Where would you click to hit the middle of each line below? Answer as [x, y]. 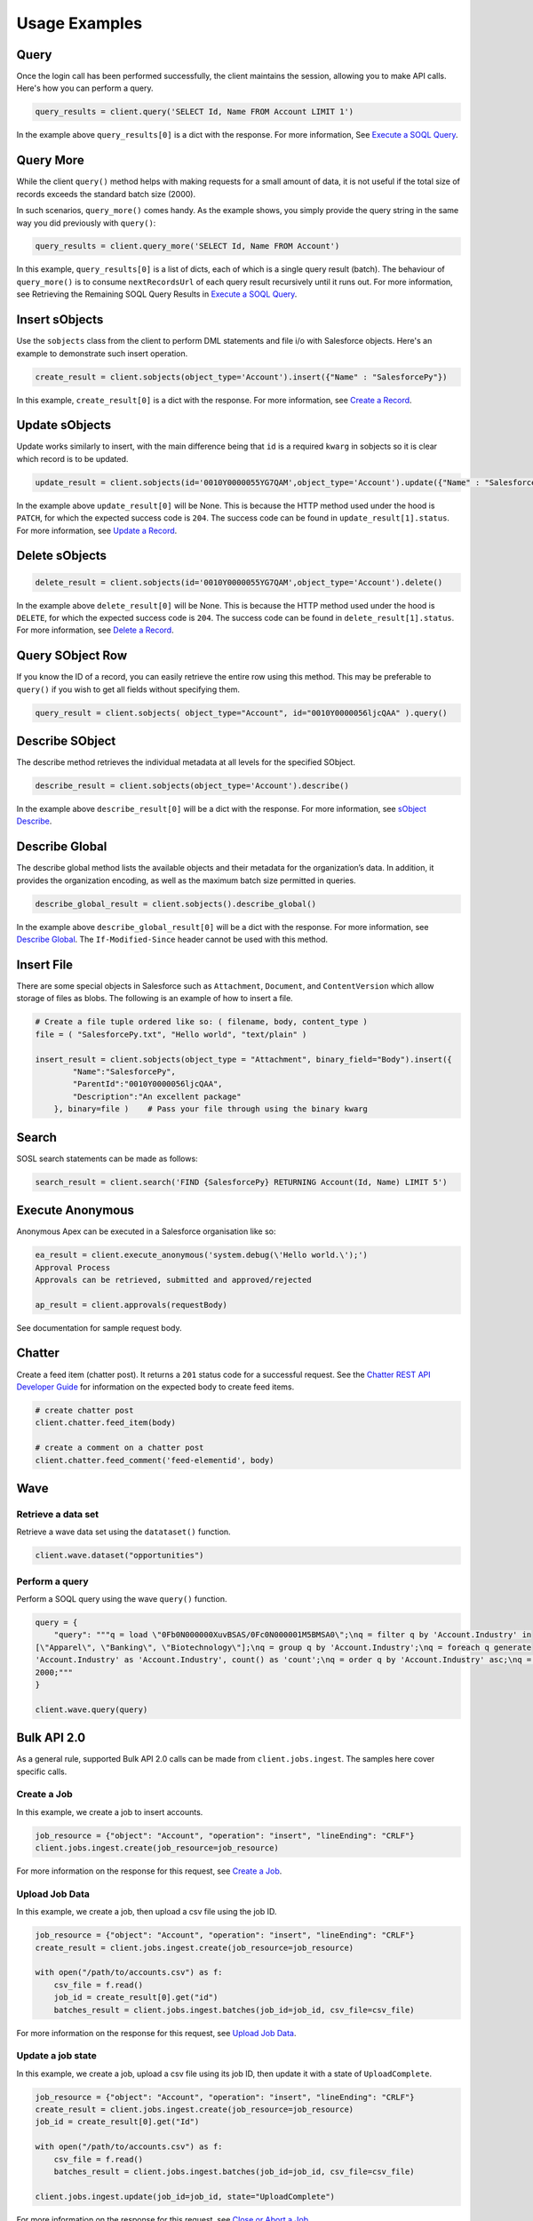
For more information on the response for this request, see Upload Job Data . [156, 2033]
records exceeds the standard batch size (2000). [106, 194]
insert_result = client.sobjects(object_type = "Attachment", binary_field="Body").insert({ [243, 1059]
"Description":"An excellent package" [157, 1096]
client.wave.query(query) [91, 1709]
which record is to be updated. [72, 458]
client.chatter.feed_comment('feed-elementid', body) [155, 1460]
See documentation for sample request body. [99, 1327]
